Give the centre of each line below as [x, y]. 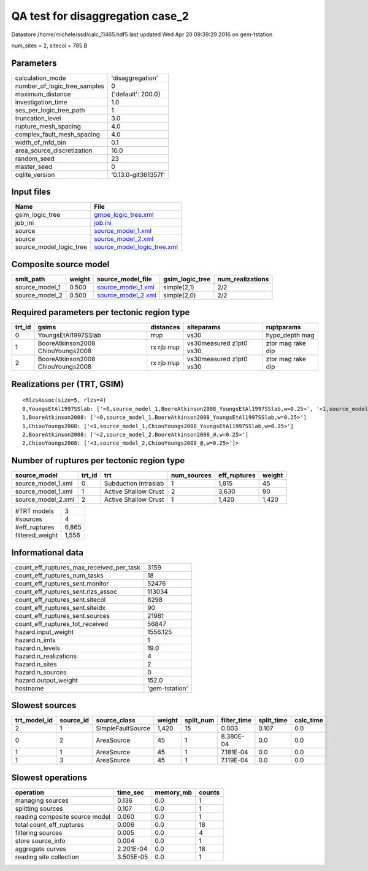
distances [165, 327]
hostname [29, 688]
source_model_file [125, 279]
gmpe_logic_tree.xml [124, 215]
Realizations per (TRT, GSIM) [67, 384]
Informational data [48, 553]
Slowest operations [49, 777]
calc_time [309, 721]
